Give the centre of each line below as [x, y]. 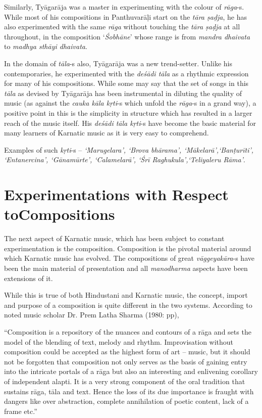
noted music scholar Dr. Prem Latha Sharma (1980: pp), [92, 315]
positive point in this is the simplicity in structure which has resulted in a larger [128, 112]
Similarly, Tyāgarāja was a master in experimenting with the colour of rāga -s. [124, 7]
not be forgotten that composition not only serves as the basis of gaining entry [126, 361]
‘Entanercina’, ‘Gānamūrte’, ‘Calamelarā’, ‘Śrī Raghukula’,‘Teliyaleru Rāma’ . [125, 159]
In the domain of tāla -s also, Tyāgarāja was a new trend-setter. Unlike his [118, 63]
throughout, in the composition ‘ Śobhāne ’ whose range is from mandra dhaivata [127, 36]
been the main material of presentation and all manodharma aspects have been [126, 268]
